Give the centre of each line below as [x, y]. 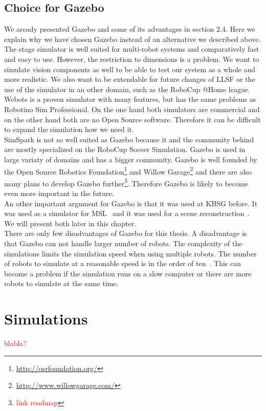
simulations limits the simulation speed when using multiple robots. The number [130, 253]
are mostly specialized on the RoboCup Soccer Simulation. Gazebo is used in [125, 149]
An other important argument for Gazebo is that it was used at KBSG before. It [131, 203]
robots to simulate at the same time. [61, 283]
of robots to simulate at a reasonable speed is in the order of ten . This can [123, 263]
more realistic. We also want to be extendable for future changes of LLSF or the [130, 79]
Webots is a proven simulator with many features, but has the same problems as [130, 99]
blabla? [15, 343]
